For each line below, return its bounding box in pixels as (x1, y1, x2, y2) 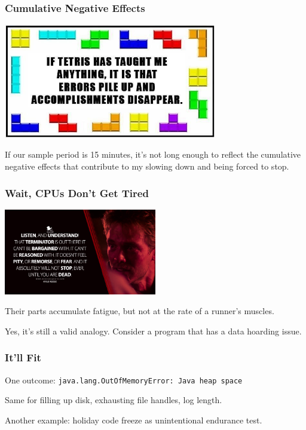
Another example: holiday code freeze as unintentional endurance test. (5, 413, 262, 426)
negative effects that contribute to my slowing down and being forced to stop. (5, 160, 289, 173)
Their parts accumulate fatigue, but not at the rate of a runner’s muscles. (5, 305, 274, 317)
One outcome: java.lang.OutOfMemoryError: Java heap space (5, 373, 243, 386)
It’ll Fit (5, 350, 41, 365)
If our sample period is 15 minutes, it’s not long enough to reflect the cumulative (5, 148, 301, 161)
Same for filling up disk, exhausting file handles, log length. (5, 394, 222, 406)
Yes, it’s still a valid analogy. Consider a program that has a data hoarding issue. (5, 324, 302, 337)
